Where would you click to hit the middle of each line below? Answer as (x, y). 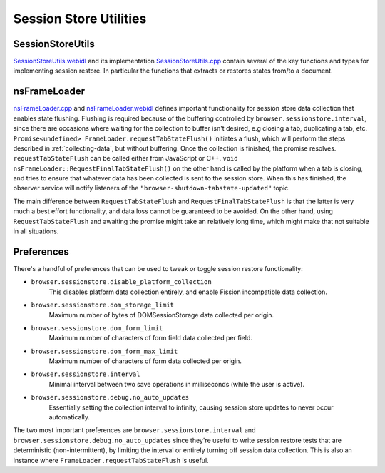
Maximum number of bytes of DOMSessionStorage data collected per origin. (161, 315)
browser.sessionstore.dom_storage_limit (103, 305)
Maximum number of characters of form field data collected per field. (151, 338)
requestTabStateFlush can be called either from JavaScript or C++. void (125, 158)
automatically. (70, 417)
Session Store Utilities (80, 19)
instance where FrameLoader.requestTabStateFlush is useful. (111, 460)
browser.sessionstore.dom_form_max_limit (104, 351)
